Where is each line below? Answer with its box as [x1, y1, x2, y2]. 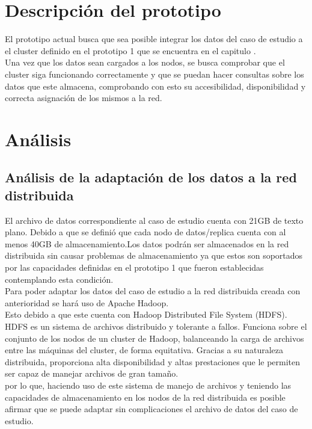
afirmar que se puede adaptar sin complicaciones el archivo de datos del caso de [5, 403, 298, 415]
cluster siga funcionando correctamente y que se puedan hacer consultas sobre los [5, 67, 304, 80]
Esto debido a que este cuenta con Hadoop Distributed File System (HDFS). [5, 308, 287, 321]
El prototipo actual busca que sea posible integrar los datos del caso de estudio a [5, 32, 303, 45]
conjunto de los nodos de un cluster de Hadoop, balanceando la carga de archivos [5, 332, 304, 344]
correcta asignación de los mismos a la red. [5, 91, 162, 104]
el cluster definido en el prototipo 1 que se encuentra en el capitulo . [5, 44, 256, 57]
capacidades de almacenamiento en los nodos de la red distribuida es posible [5, 390, 286, 403]
